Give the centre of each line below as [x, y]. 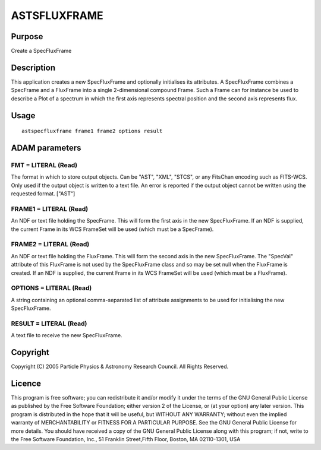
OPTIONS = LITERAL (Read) [51, 288]
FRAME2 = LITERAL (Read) [50, 245]
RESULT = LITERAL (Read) [49, 324]
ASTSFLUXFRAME [57, 15]
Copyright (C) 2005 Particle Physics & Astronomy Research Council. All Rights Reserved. [120, 367]
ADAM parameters [46, 148]
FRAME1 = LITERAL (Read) [50, 209]
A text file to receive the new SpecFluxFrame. [67, 335]
